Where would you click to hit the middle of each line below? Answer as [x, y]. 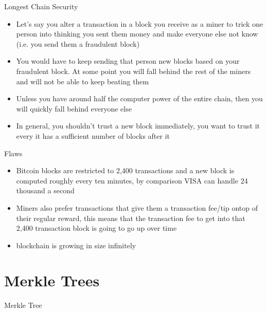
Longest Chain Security [41, 6]
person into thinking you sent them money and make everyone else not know [137, 34]
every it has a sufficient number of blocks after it [93, 135]
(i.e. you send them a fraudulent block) [78, 43]
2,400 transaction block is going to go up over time [96, 228]
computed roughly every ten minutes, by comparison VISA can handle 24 [132, 180]
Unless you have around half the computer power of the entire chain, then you [139, 98]
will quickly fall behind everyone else [74, 108]
